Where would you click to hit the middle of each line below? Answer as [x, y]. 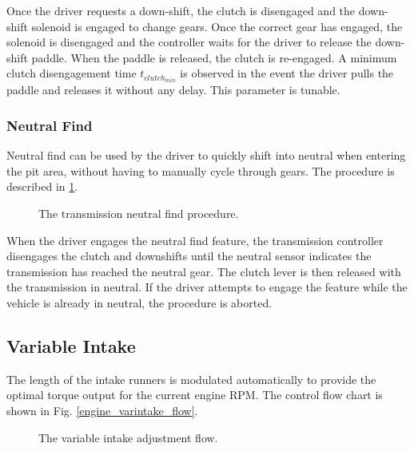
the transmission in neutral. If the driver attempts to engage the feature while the [207, 287]
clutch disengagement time [72, 73]
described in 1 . [42, 186]
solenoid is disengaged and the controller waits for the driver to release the [189, 42]
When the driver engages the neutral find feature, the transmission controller [195, 240]
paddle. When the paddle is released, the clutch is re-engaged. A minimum [214, 57]
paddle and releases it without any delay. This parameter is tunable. [173, 90]
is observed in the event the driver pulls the [287, 73]
